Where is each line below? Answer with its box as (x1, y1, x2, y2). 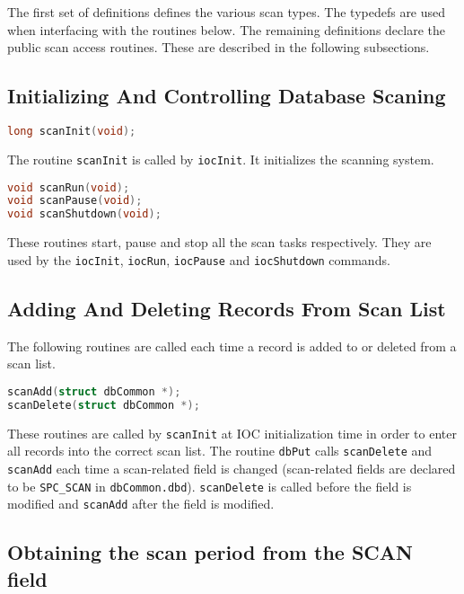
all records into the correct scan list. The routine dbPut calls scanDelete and (7, 441, 433, 460)
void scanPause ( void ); (7, 194, 143, 208)
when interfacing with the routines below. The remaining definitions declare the (7, 20, 445, 39)
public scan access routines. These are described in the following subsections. (7, 38, 430, 57)
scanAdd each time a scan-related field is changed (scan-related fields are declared (7, 458, 456, 477)
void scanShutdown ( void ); (7, 208, 162, 221)
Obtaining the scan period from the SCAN (7, 538, 413, 566)
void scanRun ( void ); (7, 181, 130, 194)
